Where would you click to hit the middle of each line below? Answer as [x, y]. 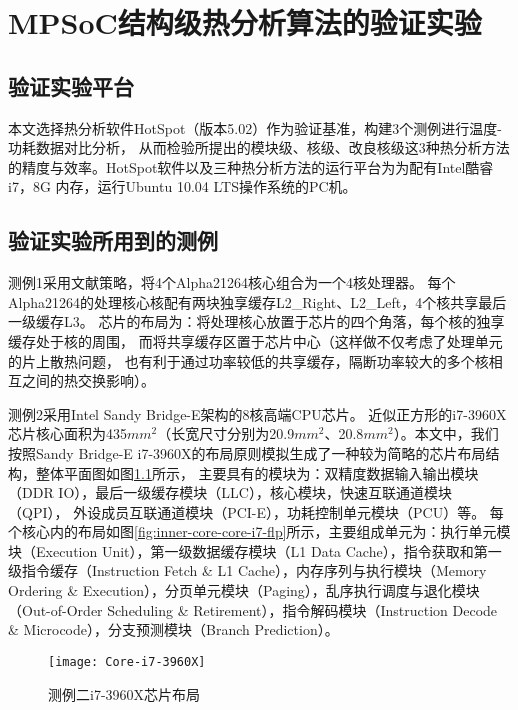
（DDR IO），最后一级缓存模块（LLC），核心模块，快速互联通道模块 [230, 492]
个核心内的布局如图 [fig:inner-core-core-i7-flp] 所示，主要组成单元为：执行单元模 [259, 531]
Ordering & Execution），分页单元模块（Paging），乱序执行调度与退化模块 [244, 590]
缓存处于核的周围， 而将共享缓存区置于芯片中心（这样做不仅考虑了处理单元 [255, 340]
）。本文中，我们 [446, 433]
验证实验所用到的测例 [113, 240]
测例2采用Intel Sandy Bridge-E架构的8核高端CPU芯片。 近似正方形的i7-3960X [257, 413]
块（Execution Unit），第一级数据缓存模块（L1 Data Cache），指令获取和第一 [255, 550]
